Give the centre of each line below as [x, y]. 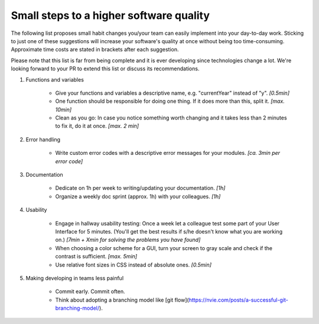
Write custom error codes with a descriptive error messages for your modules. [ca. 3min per [168, 153]
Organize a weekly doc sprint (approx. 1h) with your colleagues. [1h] [138, 196]
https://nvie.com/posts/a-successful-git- [239, 300]
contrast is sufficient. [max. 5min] [96, 257]
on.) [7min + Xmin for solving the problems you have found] [128, 240]
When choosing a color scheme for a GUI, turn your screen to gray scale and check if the [164, 248]
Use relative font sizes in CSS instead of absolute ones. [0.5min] [134, 265]
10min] [64, 109]
